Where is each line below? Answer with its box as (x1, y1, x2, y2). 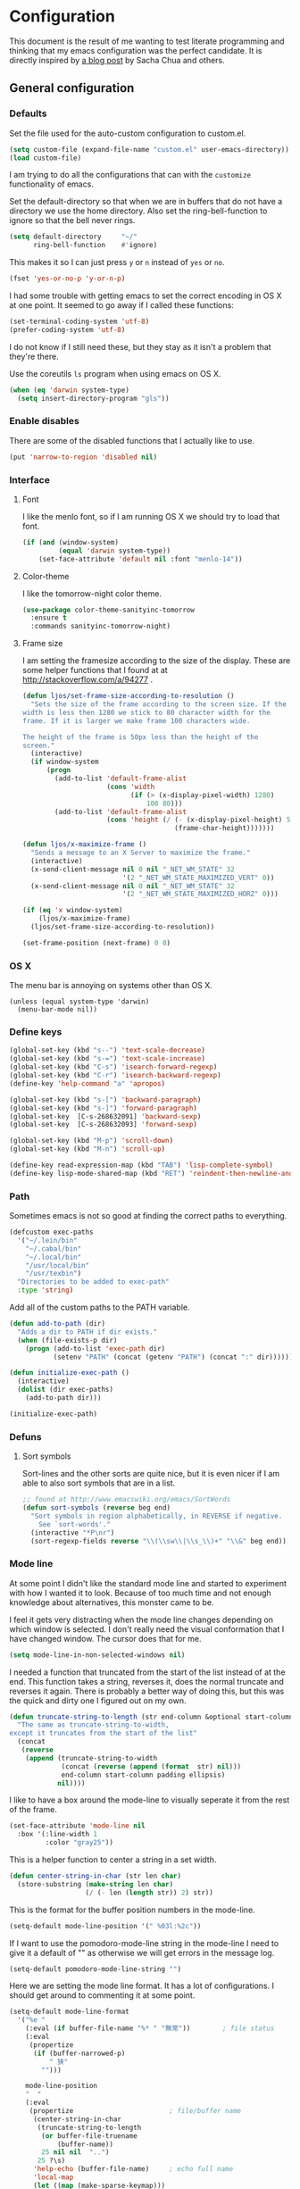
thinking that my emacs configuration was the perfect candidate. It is (9, 45, 262, 55)
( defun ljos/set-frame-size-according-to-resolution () (21, 692, 235, 701)
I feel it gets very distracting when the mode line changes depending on (9, 1614, 274, 1625)
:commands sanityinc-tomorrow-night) (30, 622, 171, 631)
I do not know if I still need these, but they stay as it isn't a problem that (9, 341, 271, 352)
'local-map (32, 2173, 74, 2182)
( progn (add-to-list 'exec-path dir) (25, 1344, 166, 1353)
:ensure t (30, 613, 67, 622)
